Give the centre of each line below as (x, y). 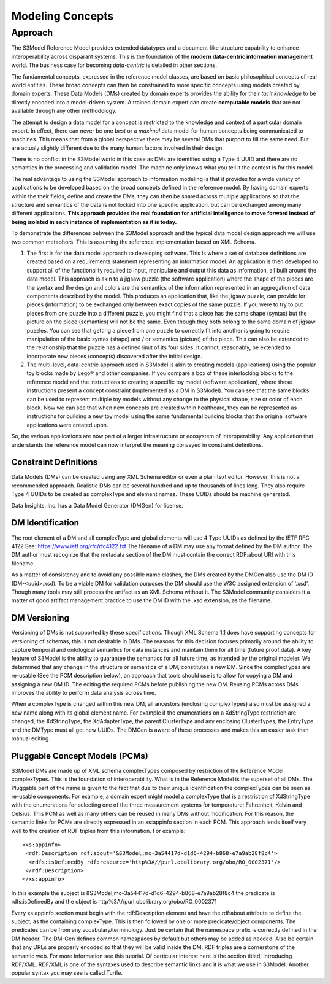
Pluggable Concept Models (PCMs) (80, 756)
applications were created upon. (67, 425)
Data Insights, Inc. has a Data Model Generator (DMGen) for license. (97, 505)
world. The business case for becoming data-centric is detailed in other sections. (114, 65)
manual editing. (31, 738)
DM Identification (45, 523)
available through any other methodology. (64, 111)
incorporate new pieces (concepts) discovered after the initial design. (114, 356)
